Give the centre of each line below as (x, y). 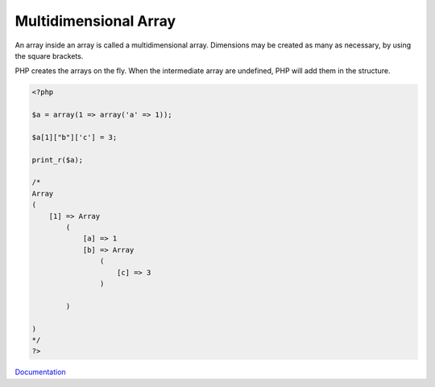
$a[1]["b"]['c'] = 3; (75, 137)
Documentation (40, 372)
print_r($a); (58, 160)
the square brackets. (49, 56)
